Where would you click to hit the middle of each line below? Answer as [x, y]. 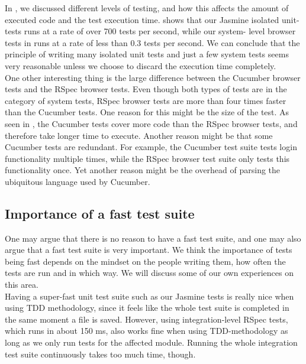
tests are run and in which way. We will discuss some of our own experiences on [149, 273]
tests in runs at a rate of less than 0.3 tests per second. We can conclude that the [152, 42]
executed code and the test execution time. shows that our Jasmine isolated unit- [152, 19]
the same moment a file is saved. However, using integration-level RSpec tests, [146, 319]
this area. [22, 285]
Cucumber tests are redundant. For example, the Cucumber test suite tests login [151, 147]
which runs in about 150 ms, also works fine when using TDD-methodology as [146, 331]
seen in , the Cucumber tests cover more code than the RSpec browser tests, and [151, 123]
